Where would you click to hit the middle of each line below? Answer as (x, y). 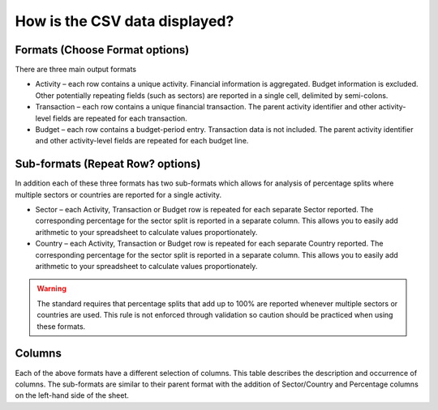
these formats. (61, 326)
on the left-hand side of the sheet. (72, 395)
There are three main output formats (76, 70)
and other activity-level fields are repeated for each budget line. (142, 141)
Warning (52, 288)
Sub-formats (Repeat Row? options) (108, 164)
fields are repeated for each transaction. (120, 118)
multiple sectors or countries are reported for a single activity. (118, 194)
